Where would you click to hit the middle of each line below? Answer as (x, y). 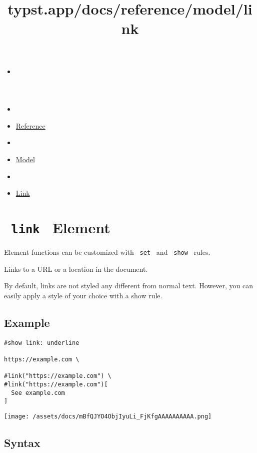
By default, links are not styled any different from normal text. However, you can (128, 286)
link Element (61, 227)
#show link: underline (42, 343)
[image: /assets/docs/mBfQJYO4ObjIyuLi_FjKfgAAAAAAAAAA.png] (108, 416)
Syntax (22, 442)
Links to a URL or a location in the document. (76, 269)
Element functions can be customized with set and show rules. (107, 252)
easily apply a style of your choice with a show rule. (83, 295)
